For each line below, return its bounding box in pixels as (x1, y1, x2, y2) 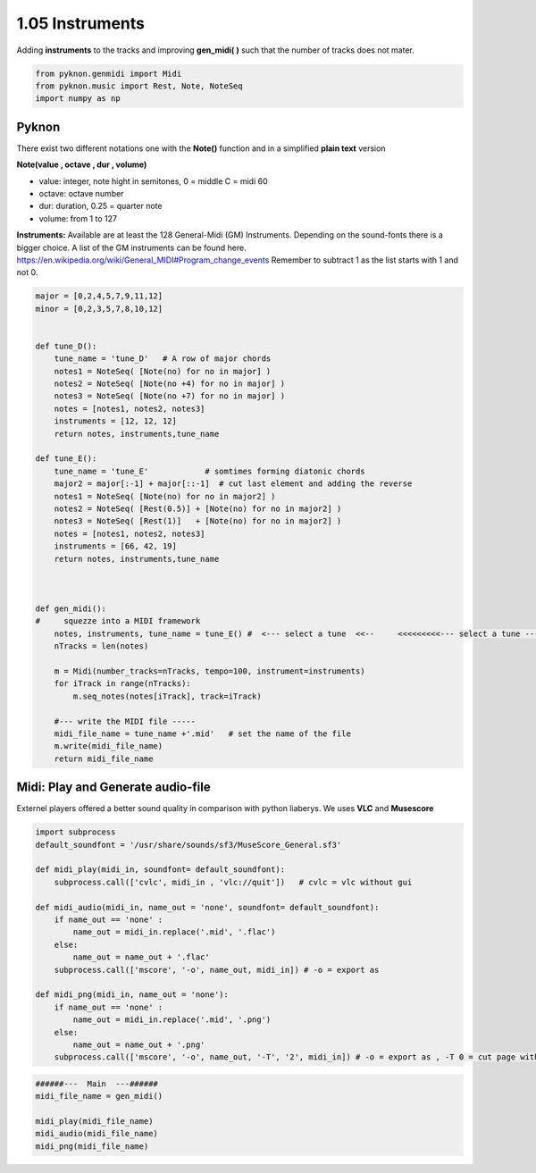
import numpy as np (35, 94, 121, 104)
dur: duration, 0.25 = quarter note (38, 201, 163, 212)
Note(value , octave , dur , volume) (16, 159, 147, 170)
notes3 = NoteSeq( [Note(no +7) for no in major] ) (54, 391, 286, 401)
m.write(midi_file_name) (54, 742, 163, 751)
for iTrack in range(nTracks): (54, 679, 191, 689)
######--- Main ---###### (35, 1078, 158, 1089)
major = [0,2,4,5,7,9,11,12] (35, 291, 163, 301)
